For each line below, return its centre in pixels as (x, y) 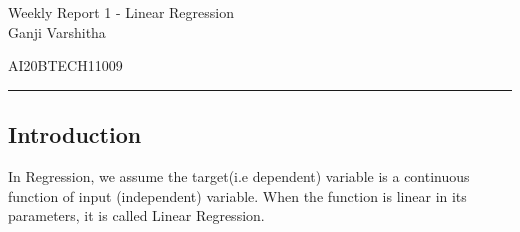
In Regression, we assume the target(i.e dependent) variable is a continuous (239, 175)
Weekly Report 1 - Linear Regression (121, 12)
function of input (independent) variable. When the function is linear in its (237, 195)
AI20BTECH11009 (65, 65)
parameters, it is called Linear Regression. (136, 215)
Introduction (75, 134)
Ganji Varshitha (57, 31)
